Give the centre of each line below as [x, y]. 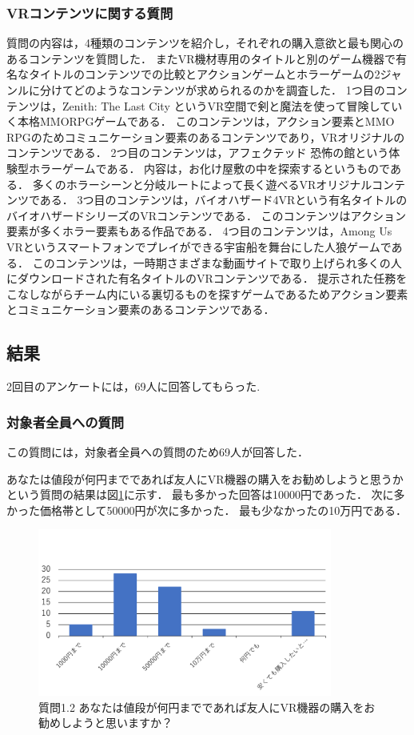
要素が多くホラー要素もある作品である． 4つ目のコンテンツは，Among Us [199, 231]
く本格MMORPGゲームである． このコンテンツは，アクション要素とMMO [201, 121]
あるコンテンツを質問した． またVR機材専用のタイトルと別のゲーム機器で [201, 58]
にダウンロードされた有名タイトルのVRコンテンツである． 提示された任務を [207, 278]
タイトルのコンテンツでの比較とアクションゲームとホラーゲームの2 [204, 74]
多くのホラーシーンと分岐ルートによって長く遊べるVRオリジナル [202, 184]
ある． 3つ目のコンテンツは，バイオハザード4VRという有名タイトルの [223, 200]
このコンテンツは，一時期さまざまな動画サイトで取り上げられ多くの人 [217, 262]
